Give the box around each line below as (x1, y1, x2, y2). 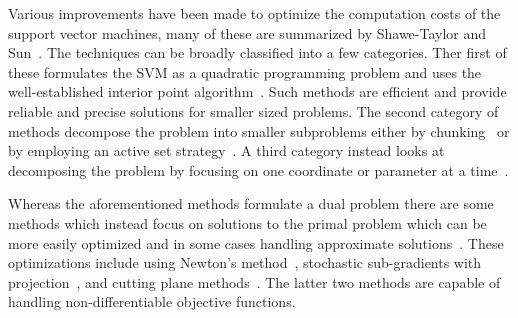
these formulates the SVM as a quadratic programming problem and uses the (8, 61, 482, 82)
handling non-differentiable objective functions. (8, 291, 296, 312)
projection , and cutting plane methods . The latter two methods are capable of (8, 271, 501, 292)
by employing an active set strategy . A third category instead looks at (8, 140, 445, 161)
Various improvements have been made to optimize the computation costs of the (8, 3, 501, 23)
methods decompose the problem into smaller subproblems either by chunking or (8, 120, 510, 141)
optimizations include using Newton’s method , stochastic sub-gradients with (8, 252, 482, 273)
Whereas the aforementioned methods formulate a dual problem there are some (8, 193, 494, 214)
